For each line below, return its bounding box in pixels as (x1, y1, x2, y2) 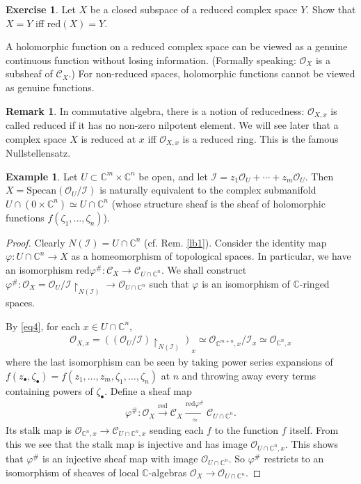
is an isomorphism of (202, 276, 290, 290)
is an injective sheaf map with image (42, 451, 198, 466)
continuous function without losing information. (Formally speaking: (6, 52, 296, 67)
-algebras (148, 465, 187, 479)
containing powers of (6, 383, 93, 398)
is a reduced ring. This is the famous (182, 131, 339, 146)
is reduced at (81, 131, 136, 146)
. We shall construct (161, 263, 247, 277)
